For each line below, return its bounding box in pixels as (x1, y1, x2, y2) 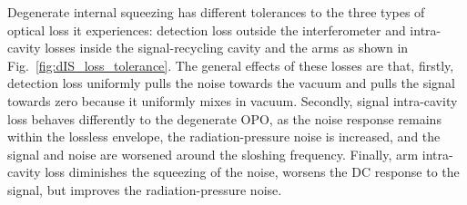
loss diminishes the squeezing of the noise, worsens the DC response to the (45, 162, 460, 181)
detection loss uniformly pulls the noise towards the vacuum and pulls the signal (7, 73, 455, 93)
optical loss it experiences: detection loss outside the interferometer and (7, 20, 406, 39)
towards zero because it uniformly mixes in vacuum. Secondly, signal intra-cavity (7, 91, 458, 110)
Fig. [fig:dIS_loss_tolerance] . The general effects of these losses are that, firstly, (7, 55, 454, 74)
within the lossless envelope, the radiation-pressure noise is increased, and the (7, 127, 441, 146)
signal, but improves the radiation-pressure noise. (7, 180, 282, 199)
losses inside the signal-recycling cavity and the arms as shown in (45, 38, 409, 57)
